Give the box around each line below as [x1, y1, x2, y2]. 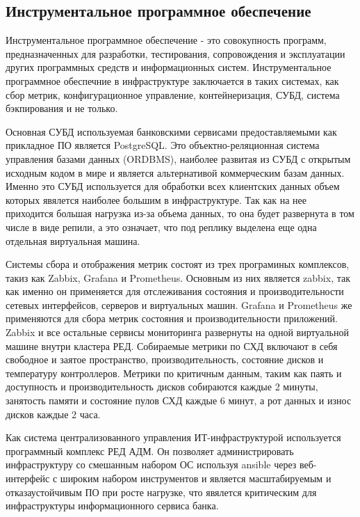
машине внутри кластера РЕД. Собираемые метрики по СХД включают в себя [6, 338, 338, 353]
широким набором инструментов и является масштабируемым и [60, 471, 332, 486]
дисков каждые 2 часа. [6, 406, 101, 421]
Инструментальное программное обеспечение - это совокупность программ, [6, 33, 327, 47]
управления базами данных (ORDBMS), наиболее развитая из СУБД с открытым [6, 151, 351, 166]
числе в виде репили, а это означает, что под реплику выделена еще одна [6, 219, 317, 234]
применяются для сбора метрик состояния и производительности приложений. [6, 311, 338, 326]
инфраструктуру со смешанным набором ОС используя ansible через [6, 457, 297, 472]
